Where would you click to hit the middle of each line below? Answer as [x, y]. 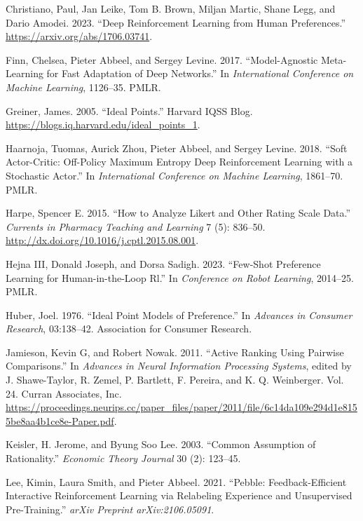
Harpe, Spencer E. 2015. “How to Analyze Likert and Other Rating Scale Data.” [178, 213]
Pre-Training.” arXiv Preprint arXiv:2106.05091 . [110, 509]
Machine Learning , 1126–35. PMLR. [83, 87]
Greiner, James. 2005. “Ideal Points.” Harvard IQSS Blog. [129, 110]
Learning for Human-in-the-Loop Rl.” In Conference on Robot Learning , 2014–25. [180, 277]
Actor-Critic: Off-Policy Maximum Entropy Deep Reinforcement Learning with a [179, 162]
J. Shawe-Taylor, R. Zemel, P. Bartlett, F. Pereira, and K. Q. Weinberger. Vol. [175, 380]
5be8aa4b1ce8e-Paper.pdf [60, 420]
